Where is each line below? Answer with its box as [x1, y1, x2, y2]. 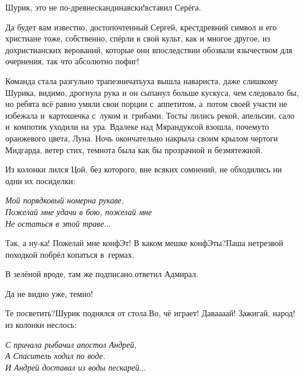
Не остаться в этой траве [5, 217, 104, 229]
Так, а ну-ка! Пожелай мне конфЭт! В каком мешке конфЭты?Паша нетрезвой [5, 237, 284, 249]
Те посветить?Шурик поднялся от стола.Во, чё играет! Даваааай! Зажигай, [5, 307, 270, 319]
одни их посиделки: [5, 174, 75, 186]
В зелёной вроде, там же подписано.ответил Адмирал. [5, 268, 198, 280]
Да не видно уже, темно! [5, 287, 93, 299]
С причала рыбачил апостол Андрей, [5, 338, 137, 350]
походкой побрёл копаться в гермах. [5, 248, 135, 260]
